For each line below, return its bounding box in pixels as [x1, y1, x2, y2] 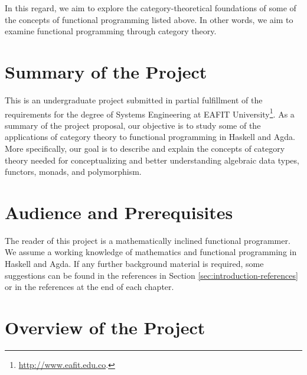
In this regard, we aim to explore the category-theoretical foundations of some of [5, 2, 296, 14]
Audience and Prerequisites [5, 200, 233, 224]
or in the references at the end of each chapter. [5, 281, 174, 293]
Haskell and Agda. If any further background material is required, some [5, 257, 264, 270]
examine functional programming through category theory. [5, 25, 217, 37]
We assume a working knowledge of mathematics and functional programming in [5, 246, 297, 258]
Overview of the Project [5, 315, 205, 339]
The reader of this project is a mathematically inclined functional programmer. [5, 234, 290, 246]
